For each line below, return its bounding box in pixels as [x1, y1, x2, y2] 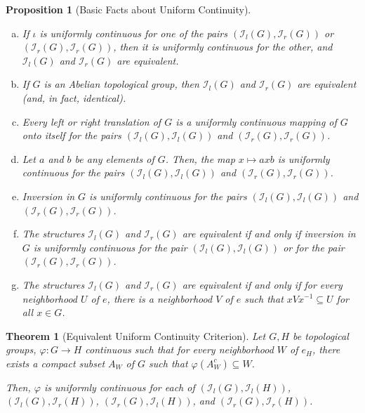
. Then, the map [165, 151, 235, 166]
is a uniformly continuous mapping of [175, 114, 337, 129]
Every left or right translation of [22, 114, 161, 129]
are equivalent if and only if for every [182, 277, 343, 291]
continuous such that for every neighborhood [85, 342, 274, 357]
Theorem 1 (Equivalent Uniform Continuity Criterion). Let [6, 328, 266, 343]
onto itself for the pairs [22, 128, 121, 143]
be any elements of [74, 151, 154, 166]
